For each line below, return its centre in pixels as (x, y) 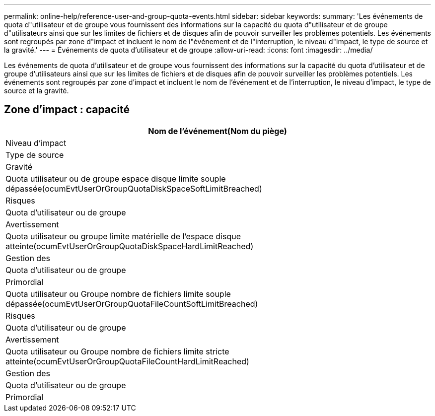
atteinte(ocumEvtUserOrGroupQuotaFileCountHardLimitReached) (127, 361)
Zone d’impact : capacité (67, 110)
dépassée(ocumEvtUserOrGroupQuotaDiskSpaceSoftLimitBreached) (134, 188)
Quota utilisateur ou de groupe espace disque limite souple (116, 178)
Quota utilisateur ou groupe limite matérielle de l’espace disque (123, 236)
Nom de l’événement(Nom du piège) (217, 131)
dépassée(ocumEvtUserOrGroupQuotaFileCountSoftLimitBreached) (132, 304)
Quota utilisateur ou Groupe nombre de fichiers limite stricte (117, 351)
